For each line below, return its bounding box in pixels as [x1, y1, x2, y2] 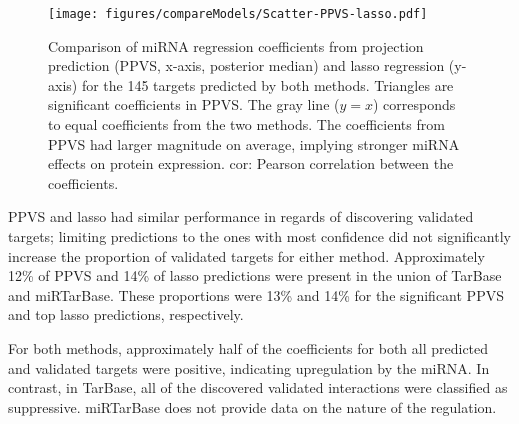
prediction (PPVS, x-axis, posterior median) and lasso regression [48, 55, 445, 76]
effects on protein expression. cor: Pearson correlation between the [48, 153, 454, 174]
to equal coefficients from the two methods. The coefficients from [48, 114, 445, 135]
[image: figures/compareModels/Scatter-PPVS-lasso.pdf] [48, 7, 428, 21]
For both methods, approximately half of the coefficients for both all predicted [8, 337, 489, 358]
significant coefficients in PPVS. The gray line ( [48, 94, 340, 115]
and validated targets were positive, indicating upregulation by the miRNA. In [8, 357, 490, 378]
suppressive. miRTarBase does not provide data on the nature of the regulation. [8, 396, 497, 417]
